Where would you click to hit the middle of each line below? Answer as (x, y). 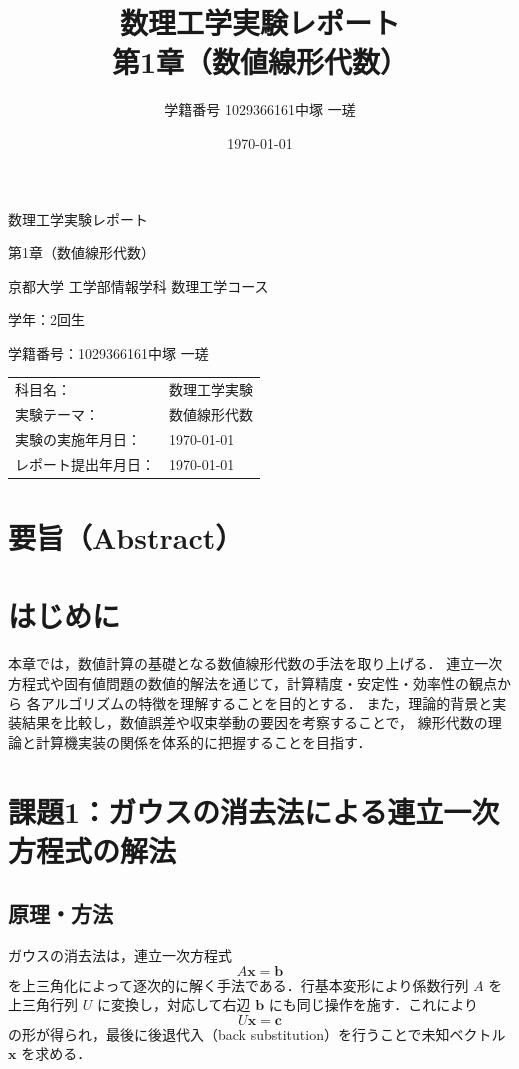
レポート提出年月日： (85, 463)
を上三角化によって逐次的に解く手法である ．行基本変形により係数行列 (238, 984)
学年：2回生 (46, 319)
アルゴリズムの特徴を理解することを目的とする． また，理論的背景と (266, 702)
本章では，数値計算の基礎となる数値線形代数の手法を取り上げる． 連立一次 (255, 663)
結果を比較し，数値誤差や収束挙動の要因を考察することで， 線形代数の (254, 722)
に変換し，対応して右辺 (173, 1004)
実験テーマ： (57, 414)
